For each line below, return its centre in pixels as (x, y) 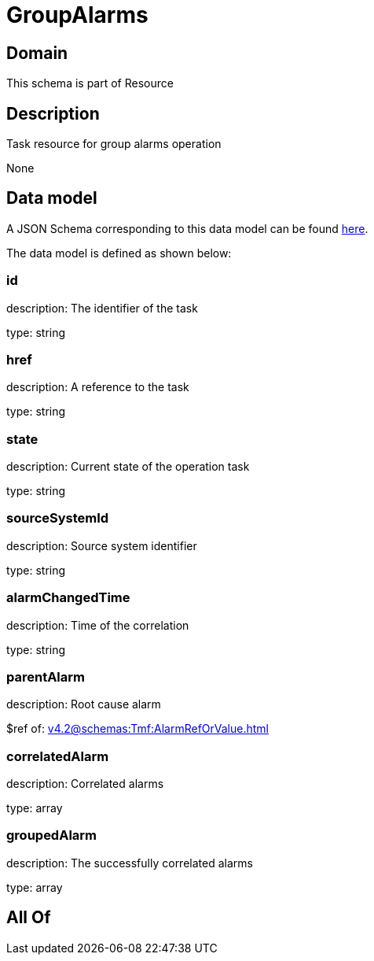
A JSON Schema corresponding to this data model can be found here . (187, 228)
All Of (29, 918)
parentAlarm (46, 676)
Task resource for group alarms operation (114, 144)
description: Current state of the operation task (128, 467)
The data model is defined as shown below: (119, 253)
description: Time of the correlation (98, 625)
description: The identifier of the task (102, 308)
